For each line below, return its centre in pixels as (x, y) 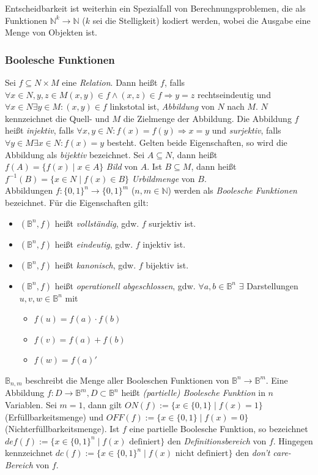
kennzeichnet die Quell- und (57, 118)
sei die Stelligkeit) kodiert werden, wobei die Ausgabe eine (202, 20)
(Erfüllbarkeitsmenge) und (54, 416)
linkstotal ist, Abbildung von (162, 106)
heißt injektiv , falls (39, 130)
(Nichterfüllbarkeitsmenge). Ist (62, 429)
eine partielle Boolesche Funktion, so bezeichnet (219, 429)
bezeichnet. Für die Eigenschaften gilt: (77, 202)
